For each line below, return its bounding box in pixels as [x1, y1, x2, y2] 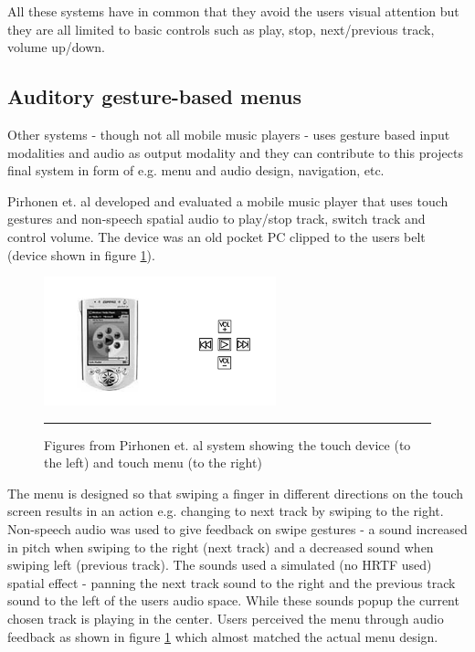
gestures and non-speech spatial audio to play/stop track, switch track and [7, 209, 426, 228]
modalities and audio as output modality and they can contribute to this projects [7, 142, 463, 162]
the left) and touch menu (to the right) [44, 453, 262, 472]
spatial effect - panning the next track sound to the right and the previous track [7, 573, 456, 592]
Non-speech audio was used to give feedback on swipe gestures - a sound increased [7, 520, 468, 539]
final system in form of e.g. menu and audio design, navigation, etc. [7, 161, 385, 180]
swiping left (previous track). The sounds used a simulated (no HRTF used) [7, 555, 432, 574]
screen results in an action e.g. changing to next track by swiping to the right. [7, 501, 444, 521]
